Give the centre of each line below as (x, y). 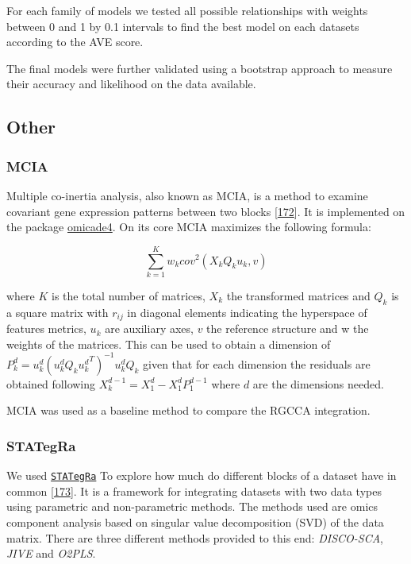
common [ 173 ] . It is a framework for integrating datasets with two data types (194, 491)
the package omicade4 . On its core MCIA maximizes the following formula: (189, 227)
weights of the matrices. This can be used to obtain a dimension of (169, 344)
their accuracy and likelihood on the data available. (131, 84)
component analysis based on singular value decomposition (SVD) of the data (195, 522)
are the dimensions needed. (318, 383)
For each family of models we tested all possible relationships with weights (187, 10)
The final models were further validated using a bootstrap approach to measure (200, 68)
